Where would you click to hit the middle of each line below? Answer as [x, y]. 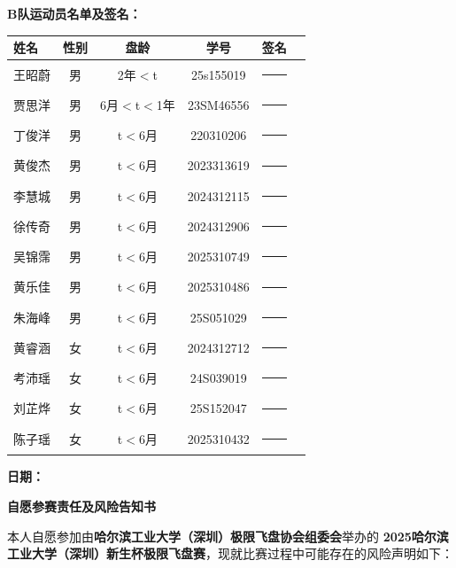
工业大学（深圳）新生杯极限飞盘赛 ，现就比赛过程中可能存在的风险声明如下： [230, 553]
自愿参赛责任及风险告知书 [81, 506]
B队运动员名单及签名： [74, 13]
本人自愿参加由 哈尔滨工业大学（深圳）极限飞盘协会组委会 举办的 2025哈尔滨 [228, 536]
